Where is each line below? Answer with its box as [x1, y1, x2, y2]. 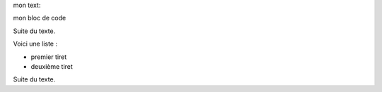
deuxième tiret [30, 62, 74, 70]
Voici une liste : [13, 39, 58, 48]
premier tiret [30, 53, 67, 61]
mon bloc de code [13, 14, 66, 22]
